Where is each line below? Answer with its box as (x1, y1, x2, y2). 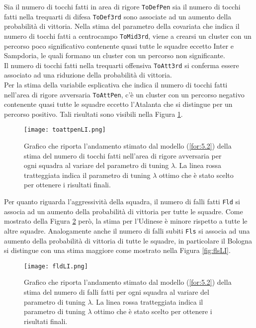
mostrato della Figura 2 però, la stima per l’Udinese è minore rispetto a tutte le (4, 216, 248, 226)
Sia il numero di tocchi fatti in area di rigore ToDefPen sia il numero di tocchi (4, 1, 241, 11)
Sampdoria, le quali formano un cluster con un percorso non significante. (4, 50, 225, 61)
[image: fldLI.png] (24, 262, 88, 270)
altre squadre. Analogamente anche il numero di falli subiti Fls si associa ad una (4, 225, 250, 236)
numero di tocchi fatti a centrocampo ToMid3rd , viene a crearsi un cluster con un (4, 30, 252, 41)
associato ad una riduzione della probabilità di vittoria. (4, 70, 172, 80)
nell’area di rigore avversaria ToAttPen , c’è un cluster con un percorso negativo (4, 89, 245, 99)
